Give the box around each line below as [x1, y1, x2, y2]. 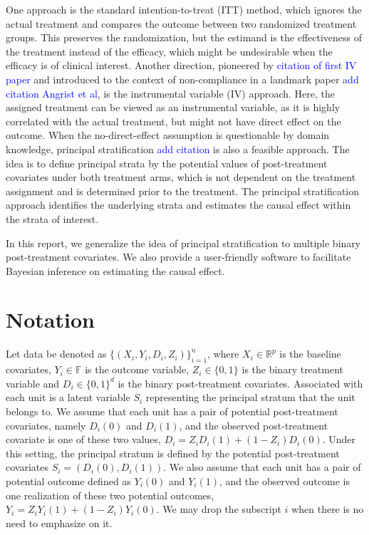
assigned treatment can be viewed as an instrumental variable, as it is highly [6, 100, 341, 115]
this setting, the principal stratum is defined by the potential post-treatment [6, 445, 340, 460]
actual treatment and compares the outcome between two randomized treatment [6, 16, 357, 31]
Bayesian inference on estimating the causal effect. [6, 263, 225, 278]
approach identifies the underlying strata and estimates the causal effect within [6, 197, 351, 212]
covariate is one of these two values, [6, 432, 161, 447]
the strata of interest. [6, 211, 99, 226]
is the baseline [279, 346, 341, 361]
